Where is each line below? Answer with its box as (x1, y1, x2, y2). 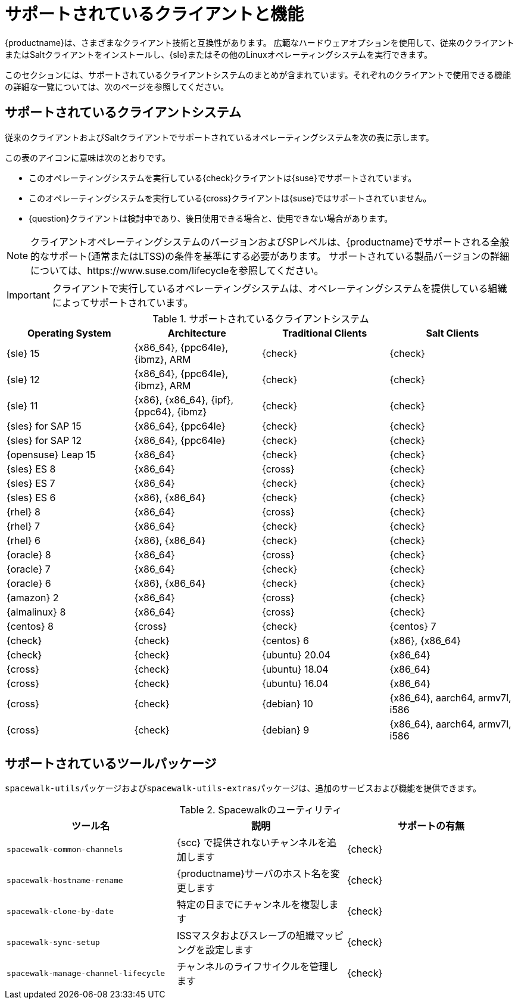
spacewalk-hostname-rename (7, 875, 123, 885)
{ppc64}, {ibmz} (134, 405, 207, 418)
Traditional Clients (282, 327, 367, 339)
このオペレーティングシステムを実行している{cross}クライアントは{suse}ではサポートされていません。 (29, 192, 432, 203)
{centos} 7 (389, 620, 436, 632)
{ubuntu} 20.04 (262, 648, 331, 661)
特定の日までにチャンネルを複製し (176, 899, 329, 911)
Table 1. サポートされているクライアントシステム (152, 312, 369, 325)
